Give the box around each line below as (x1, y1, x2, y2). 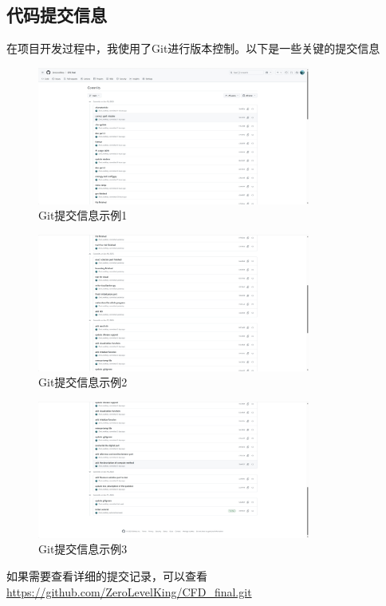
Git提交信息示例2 (38, 374, 128, 390)
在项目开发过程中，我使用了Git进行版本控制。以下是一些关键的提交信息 (6, 40, 380, 57)
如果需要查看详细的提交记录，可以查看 (6, 568, 207, 584)
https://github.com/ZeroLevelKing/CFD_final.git (6, 583, 252, 600)
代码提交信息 (6, 2, 107, 27)
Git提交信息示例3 (38, 541, 128, 557)
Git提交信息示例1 (38, 207, 128, 224)
